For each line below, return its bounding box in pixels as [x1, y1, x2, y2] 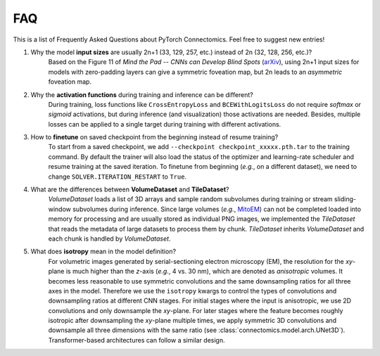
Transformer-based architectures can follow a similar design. [48, 336, 225, 344]
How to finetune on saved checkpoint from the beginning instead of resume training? [30, 133, 279, 141]
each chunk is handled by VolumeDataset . [48, 234, 171, 243]
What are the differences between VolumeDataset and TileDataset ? [30, 185, 229, 193]
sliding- [334, 195, 357, 203]
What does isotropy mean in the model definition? [30, 247, 176, 256]
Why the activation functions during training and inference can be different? [30, 90, 253, 98]
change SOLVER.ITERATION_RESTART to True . [48, 172, 186, 181]
